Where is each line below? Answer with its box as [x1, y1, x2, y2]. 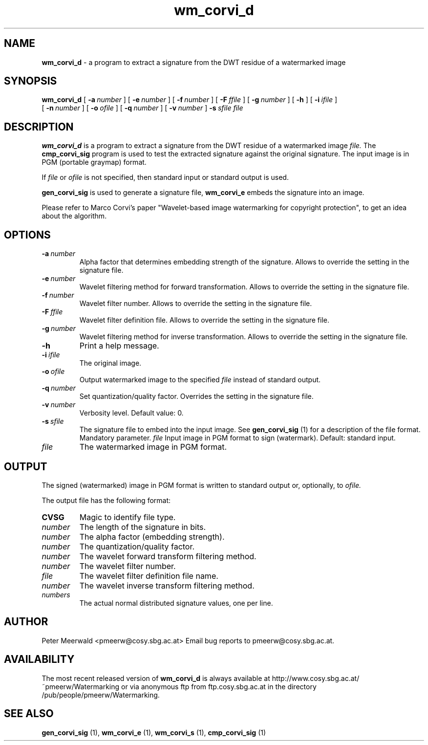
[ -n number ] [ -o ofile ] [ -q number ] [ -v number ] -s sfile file [42, 104, 243, 112]
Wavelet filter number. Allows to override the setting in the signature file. [79, 299, 312, 308]
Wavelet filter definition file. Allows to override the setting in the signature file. [79, 316, 330, 325]
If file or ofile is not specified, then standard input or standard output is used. [42, 173, 289, 182]
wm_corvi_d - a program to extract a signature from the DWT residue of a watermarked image [42, 58, 346, 66]
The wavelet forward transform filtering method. [79, 551, 257, 561]
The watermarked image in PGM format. [79, 442, 227, 452]
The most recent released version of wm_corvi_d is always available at [42, 674, 270, 682]
